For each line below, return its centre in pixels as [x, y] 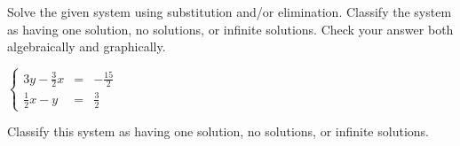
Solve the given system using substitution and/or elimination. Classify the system [230, 12]
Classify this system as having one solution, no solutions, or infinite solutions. [218, 131]
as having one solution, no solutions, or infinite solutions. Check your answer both [230, 29]
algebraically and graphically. [87, 46]
